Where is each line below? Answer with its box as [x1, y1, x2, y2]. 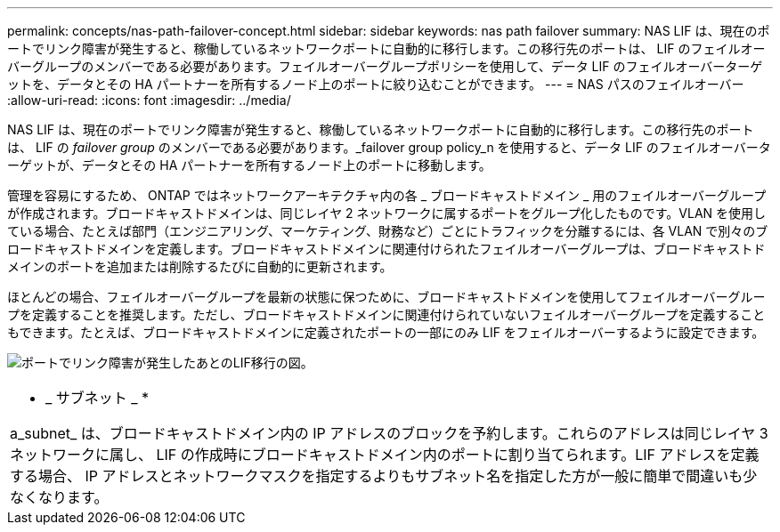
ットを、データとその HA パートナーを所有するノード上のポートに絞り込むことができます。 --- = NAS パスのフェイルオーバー [7, 77, 744, 92]
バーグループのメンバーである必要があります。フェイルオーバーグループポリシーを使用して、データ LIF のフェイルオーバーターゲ [7, 59, 763, 74]
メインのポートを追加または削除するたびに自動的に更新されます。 [7, 259, 393, 274]
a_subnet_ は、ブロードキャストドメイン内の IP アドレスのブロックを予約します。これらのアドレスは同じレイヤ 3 [10, 424, 768, 442]
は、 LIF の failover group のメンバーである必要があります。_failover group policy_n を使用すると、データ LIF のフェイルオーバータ [7, 140, 771, 155]
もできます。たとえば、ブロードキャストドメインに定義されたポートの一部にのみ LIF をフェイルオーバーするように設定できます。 [7, 325, 765, 340]
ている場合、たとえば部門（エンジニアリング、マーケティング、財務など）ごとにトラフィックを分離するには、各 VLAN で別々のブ [7, 223, 768, 238]
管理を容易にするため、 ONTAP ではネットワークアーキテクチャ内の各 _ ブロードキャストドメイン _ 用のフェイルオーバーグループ [7, 188, 767, 203]
